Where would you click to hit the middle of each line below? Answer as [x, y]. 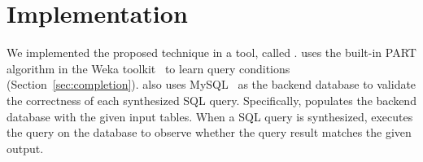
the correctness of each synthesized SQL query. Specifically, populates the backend [211, 100]
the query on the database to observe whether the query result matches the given [209, 132]
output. [25, 148]
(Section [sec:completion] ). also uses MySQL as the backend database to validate [211, 84]
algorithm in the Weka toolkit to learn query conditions [148, 68]
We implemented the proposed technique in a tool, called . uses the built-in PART [211, 53]
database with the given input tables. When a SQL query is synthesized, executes [210, 116]
